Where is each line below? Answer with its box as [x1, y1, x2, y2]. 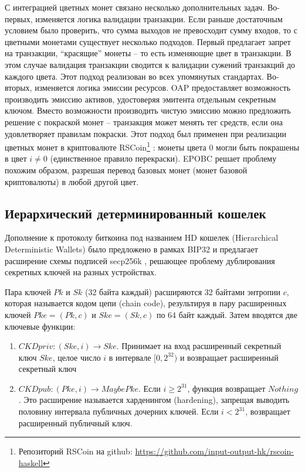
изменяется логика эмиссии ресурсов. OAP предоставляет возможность [35, 81, 291, 94]
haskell [18, 456, 43, 468]
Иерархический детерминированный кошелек [5, 204, 266, 222]
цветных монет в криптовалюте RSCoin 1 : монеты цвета [5, 139, 206, 153]
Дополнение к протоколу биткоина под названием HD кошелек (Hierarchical [5, 231, 279, 244]
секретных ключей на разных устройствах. [5, 266, 157, 278]
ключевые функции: [5, 320, 76, 332]
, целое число [52, 351, 101, 363]
